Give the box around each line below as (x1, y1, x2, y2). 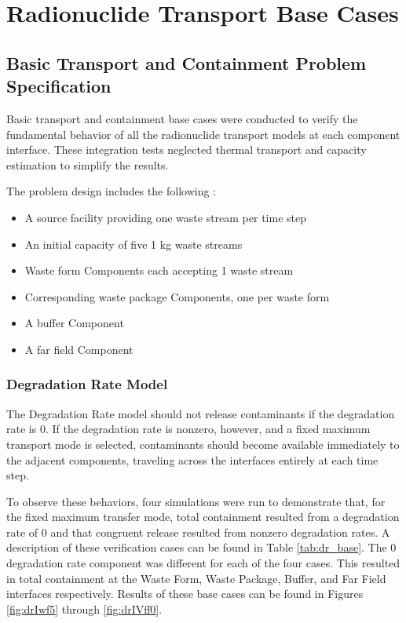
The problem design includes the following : (6, 183, 216, 199)
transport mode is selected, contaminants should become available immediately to (6, 435, 400, 452)
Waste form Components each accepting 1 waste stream (24, 262, 294, 279)
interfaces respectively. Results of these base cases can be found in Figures (6, 585, 364, 602)
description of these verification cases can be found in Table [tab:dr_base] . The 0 (6, 539, 397, 556)
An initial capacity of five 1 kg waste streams (24, 235, 243, 252)
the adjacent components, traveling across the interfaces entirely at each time (6, 451, 379, 468)
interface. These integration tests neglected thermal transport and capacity (6, 141, 367, 158)
